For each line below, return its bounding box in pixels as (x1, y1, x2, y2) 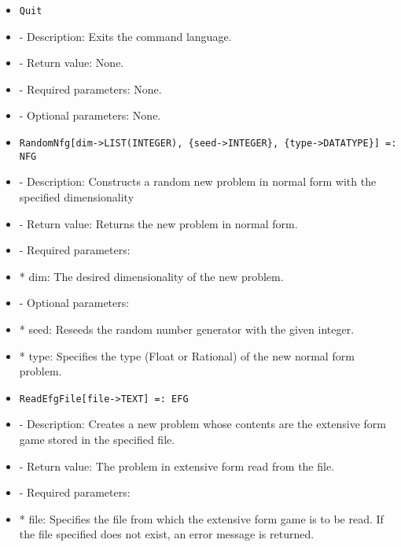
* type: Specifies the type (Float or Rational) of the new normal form (19, 347, 355, 364)
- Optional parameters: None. (19, 107, 161, 124)
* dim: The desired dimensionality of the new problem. (19, 268, 284, 284)
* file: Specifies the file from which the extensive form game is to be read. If (19, 510, 384, 527)
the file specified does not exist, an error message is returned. (19, 526, 315, 542)
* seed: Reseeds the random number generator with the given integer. (19, 320, 355, 337)
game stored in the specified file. (19, 431, 175, 447)
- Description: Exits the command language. (19, 28, 232, 44)
